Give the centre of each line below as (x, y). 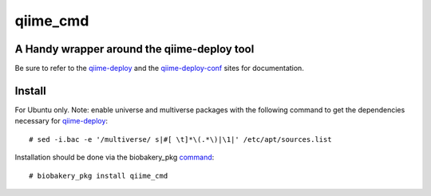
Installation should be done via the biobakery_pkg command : (115, 157)
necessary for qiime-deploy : (61, 121)
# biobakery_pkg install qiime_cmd (99, 176)
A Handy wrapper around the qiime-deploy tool (134, 49)
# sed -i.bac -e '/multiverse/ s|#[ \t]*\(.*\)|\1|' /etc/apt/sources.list (180, 139)
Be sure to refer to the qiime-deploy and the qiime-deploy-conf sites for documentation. (160, 69)
